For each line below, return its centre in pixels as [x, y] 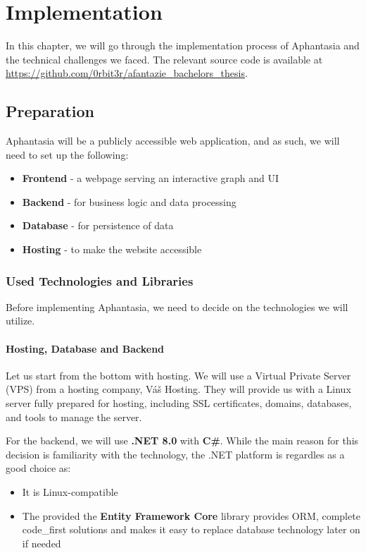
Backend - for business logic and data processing [129, 201]
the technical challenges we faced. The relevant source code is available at [164, 59]
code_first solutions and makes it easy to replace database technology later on [191, 529]
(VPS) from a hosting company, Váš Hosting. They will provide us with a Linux [178, 389]
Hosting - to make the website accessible [112, 249]
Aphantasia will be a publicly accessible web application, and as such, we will [173, 141]
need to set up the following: [67, 154]
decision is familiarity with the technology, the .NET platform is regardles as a [175, 454]
